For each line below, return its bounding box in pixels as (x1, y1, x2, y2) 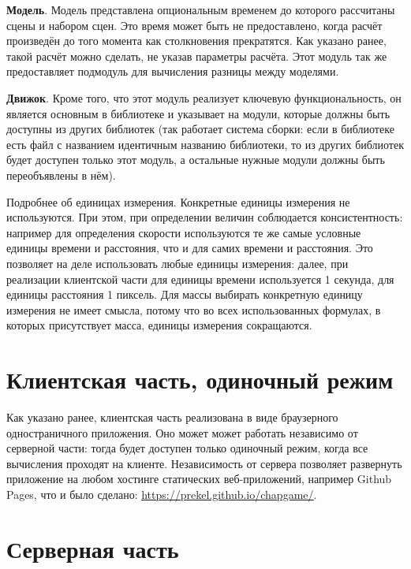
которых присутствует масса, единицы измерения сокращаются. (6, 317, 312, 333)
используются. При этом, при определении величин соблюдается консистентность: (6, 209, 403, 225)
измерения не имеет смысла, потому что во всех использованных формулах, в (6, 301, 381, 318)
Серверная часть (6, 532, 179, 564)
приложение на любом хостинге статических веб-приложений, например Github (6, 470, 392, 487)
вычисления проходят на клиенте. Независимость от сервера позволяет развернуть (6, 455, 402, 471)
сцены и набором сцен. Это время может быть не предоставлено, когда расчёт (6, 17, 383, 33)
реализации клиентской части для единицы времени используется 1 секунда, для (6, 270, 394, 287)
